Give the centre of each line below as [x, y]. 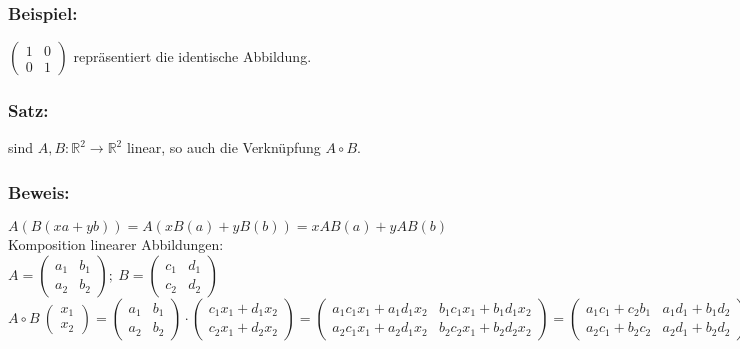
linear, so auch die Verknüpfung [223, 147]
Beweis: [39, 191]
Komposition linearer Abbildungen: [116, 244]
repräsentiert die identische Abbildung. [192, 56]
